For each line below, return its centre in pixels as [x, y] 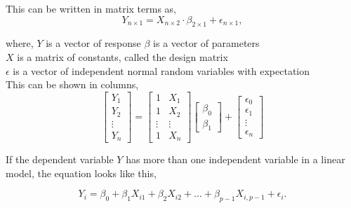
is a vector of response [93, 43]
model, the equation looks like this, [81, 173]
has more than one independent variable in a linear [236, 159]
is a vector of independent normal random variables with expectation [161, 70]
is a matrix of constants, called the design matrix [122, 56]
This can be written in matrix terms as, [91, 8]
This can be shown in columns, [72, 84]
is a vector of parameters [206, 43]
